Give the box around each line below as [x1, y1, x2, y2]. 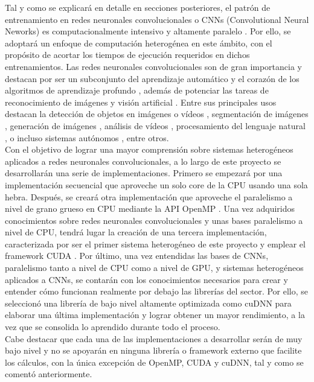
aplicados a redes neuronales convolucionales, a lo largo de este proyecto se [5, 154, 281, 167]
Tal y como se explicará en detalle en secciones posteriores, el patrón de [5, 1, 271, 13]
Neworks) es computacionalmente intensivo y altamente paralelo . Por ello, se [5, 25, 291, 37]
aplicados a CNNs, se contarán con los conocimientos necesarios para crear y [5, 273, 288, 285]
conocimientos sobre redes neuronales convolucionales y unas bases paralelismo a [5, 214, 303, 226]
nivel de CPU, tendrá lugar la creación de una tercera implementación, [5, 226, 267, 238]
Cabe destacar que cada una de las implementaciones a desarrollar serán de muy [5, 332, 303, 345]
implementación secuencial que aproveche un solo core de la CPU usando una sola [5, 178, 308, 191]
